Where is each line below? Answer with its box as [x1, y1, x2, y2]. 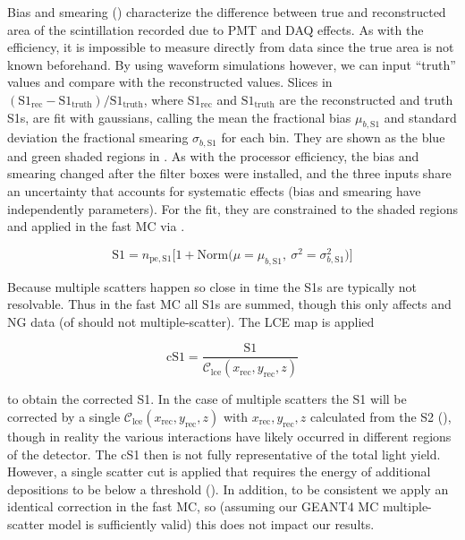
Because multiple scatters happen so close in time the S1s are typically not [7, 277, 418, 296]
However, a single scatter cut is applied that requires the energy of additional [7, 462, 431, 481]
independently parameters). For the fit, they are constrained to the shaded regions [7, 199, 458, 218]
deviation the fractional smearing [7, 128, 189, 147]
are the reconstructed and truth [279, 90, 453, 108]
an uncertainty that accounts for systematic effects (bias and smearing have [7, 182, 421, 200]
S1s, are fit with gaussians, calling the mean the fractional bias [7, 107, 351, 126]
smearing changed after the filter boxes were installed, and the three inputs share [7, 164, 452, 183]
